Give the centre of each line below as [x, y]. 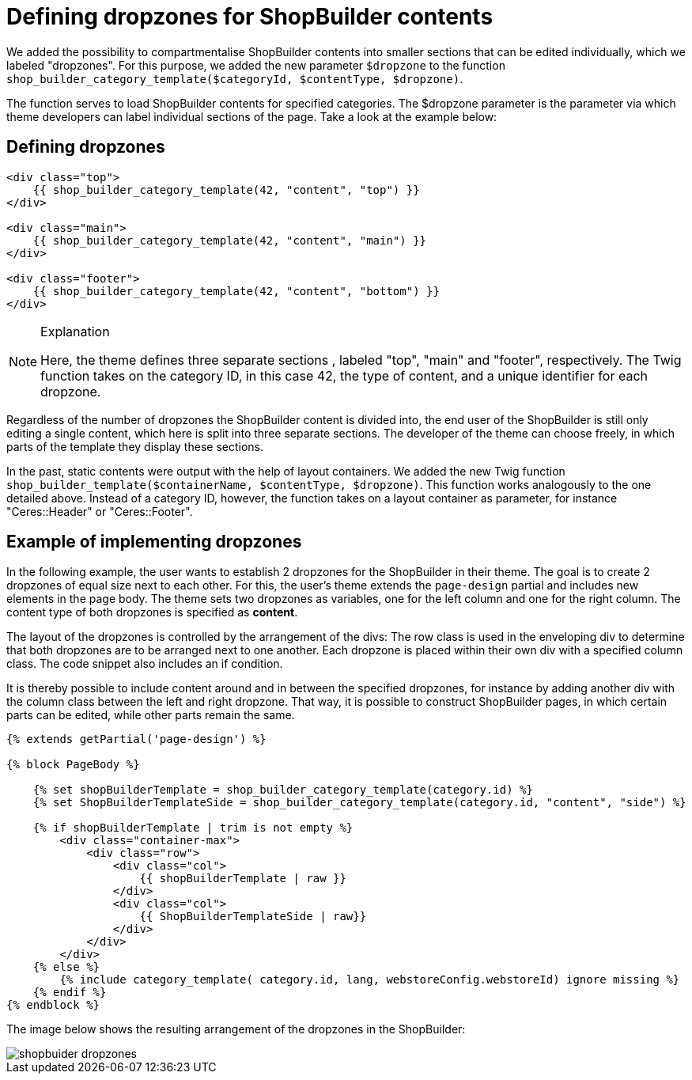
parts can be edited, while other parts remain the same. [151, 715]
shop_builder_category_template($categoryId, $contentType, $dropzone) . [235, 78]
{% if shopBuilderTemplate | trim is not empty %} [193, 828]
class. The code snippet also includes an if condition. [145, 664]
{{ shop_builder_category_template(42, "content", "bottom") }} [236, 291]
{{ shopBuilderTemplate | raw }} [243, 879]
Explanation [75, 331]
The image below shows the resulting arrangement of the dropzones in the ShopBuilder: [236, 1029]
